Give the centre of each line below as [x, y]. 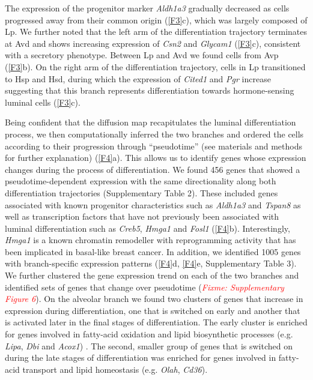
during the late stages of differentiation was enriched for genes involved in [141, 357]
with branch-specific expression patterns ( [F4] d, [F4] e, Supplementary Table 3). [151, 263]
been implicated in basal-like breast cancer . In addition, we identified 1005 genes [153, 251]
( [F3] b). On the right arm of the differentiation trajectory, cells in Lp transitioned [155, 66]
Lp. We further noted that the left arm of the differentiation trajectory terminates [156, 32]
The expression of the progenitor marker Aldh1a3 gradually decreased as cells [147, 8]
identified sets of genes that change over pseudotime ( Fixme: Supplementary [144, 287]
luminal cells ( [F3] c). [43, 102]
